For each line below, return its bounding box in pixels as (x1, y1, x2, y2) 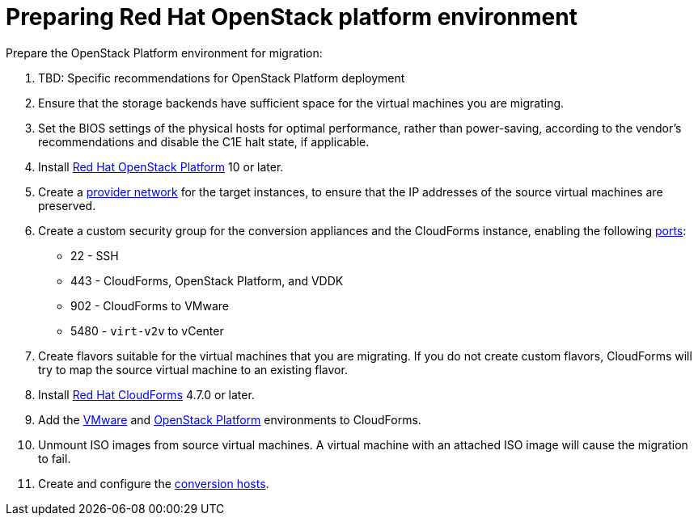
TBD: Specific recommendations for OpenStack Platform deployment (38, 70, 405, 85)
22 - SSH (70, 248, 119, 263)
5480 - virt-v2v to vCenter (70, 323, 224, 338)
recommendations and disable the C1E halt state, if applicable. (38, 134, 370, 149)
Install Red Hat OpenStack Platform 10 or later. (38, 159, 284, 174)
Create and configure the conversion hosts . (38, 476, 269, 490)
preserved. (38, 198, 96, 213)
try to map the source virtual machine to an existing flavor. (38, 362, 348, 377)
